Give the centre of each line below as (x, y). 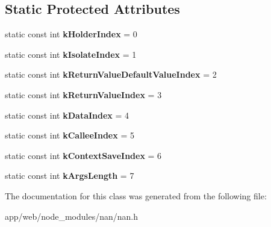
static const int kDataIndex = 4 (67, 115)
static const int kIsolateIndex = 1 (71, 54)
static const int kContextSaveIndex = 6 (83, 155)
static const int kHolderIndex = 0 (71, 34)
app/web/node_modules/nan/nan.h (72, 216)
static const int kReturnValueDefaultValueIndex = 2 (111, 74)
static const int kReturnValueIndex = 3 (83, 94)
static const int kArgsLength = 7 (70, 176)
